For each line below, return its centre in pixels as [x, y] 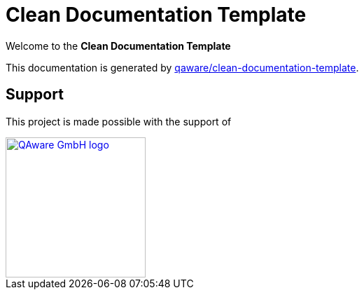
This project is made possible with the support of [119, 121]
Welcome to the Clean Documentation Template [118, 46]
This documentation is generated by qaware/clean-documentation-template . [182, 67]
